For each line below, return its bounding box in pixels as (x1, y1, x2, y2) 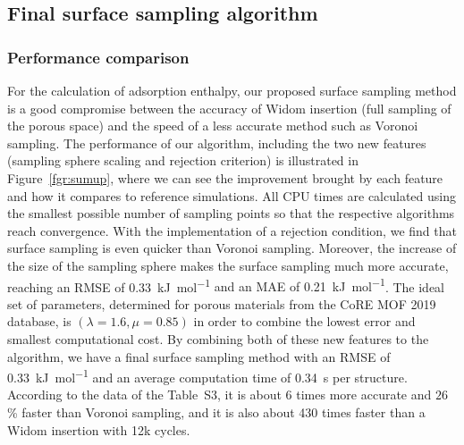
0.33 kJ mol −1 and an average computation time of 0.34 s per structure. (7, 365, 408, 386)
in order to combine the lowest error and (193, 312, 416, 331)
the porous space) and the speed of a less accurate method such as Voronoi (7, 116, 418, 135)
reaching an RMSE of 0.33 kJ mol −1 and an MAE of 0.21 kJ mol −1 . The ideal (7, 274, 444, 296)
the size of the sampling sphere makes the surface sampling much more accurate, (7, 256, 449, 274)
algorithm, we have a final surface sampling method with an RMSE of (7, 347, 391, 365)
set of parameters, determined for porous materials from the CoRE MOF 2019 (7, 294, 436, 313)
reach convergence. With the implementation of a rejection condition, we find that (7, 221, 457, 239)
